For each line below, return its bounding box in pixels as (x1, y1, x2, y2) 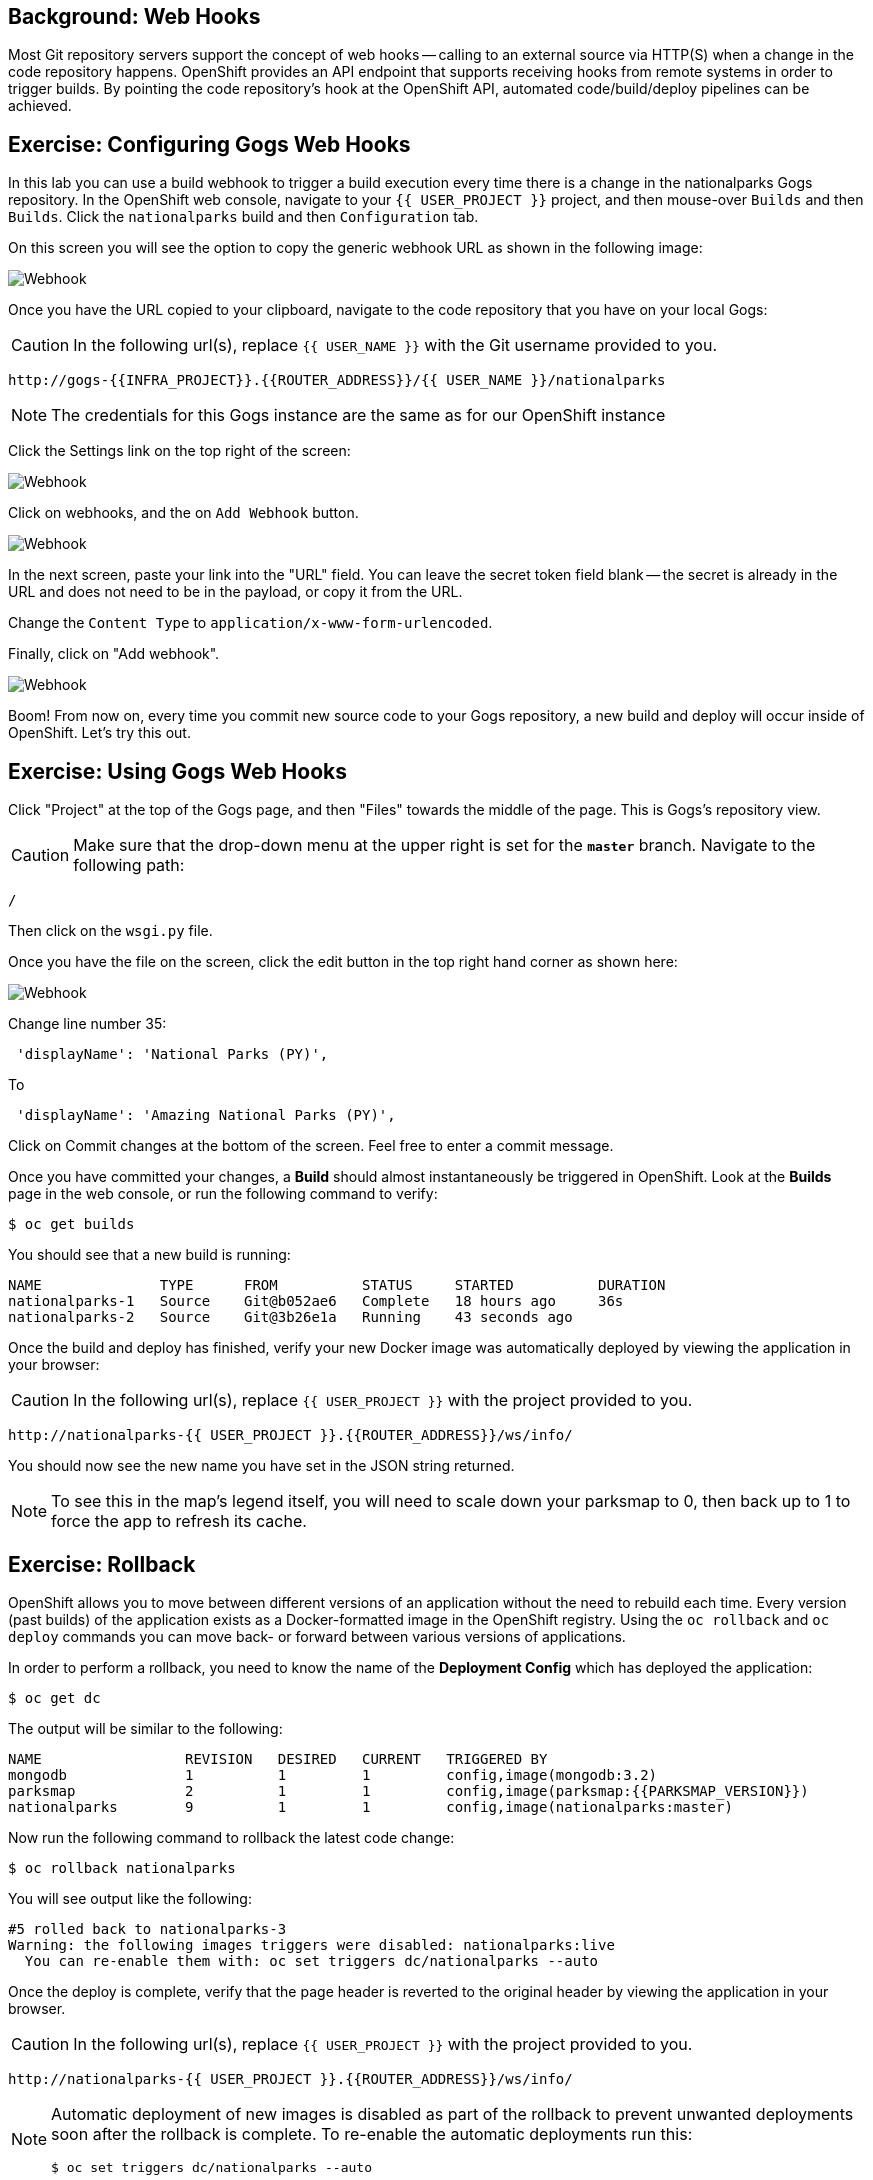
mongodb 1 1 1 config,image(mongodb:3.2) (8, 1766, 658, 1783)
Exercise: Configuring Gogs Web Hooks (8, 131, 411, 157)
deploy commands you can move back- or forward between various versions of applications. (8, 1627, 626, 1645)
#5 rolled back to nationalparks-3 (8, 1920, 287, 1937)
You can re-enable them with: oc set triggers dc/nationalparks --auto (24, 1952, 599, 1969)
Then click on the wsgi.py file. (8, 922, 213, 940)
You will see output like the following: (8, 1889, 252, 1907)
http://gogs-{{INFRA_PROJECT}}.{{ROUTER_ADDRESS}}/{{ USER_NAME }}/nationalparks (8, 372, 666, 389)
